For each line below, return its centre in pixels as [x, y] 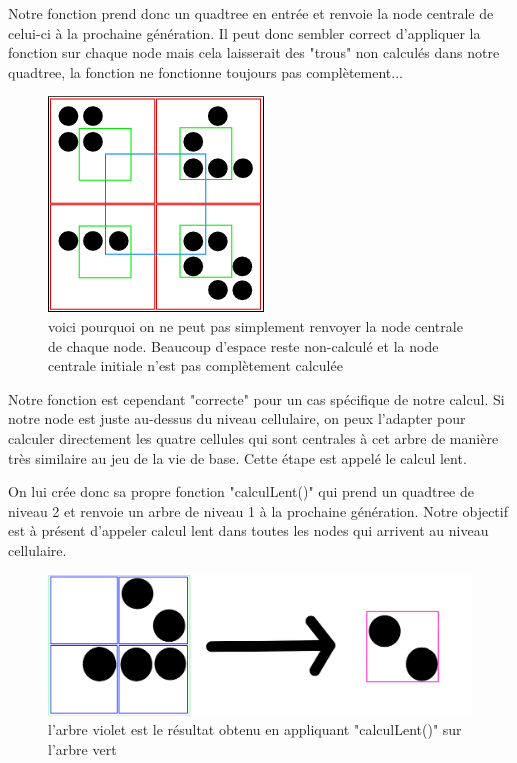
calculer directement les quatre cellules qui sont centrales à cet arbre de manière [253, 437]
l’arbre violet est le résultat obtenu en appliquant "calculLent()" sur [255, 729]
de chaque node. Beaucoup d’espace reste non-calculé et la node [243, 345]
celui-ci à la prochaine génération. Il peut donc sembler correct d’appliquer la [244, 32]
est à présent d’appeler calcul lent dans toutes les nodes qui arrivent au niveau [248, 530]
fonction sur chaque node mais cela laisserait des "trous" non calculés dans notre [254, 52]
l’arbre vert [82, 748]
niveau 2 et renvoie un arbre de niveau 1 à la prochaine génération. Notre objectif [258, 510]
